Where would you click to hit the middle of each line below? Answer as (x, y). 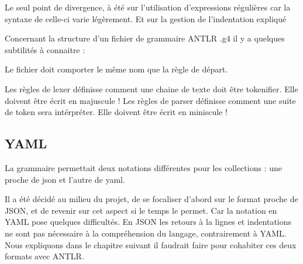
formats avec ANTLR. (44, 256)
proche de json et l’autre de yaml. (65, 179)
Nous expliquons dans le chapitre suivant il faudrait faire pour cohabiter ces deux (151, 244)
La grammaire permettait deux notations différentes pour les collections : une (143, 167)
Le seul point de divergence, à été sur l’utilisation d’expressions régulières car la (148, 7)
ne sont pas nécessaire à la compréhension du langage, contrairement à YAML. (146, 233)
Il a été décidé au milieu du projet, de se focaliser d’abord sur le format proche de (151, 199)
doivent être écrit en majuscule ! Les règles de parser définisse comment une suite (150, 100)
